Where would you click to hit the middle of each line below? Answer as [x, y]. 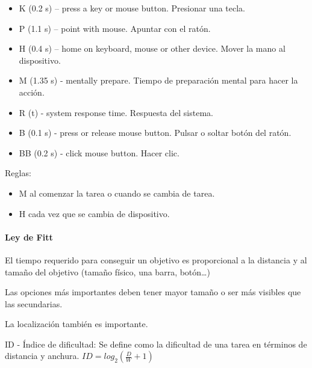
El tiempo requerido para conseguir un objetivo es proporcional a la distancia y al [156, 259]
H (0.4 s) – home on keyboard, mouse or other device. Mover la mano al [152, 48]
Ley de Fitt [29, 237]
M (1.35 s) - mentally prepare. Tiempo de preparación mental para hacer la [158, 80]
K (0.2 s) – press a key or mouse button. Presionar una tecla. [132, 8]
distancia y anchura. [42, 356]
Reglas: [18, 173]
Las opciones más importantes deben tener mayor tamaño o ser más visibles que [153, 292]
